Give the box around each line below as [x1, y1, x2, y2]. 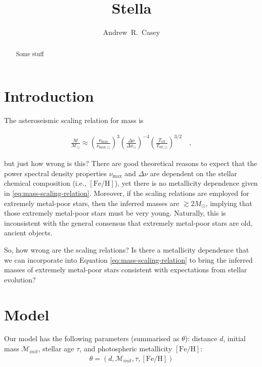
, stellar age [38, 343, 74, 354]
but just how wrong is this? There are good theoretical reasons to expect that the [4, 158, 257, 169]
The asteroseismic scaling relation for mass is [4, 115, 144, 126]
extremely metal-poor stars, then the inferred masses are [4, 197, 180, 208]
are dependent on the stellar [150, 168, 237, 178]
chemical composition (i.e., [4, 178, 86, 188]
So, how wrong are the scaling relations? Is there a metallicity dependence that [4, 244, 249, 255]
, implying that [205, 197, 252, 208]
